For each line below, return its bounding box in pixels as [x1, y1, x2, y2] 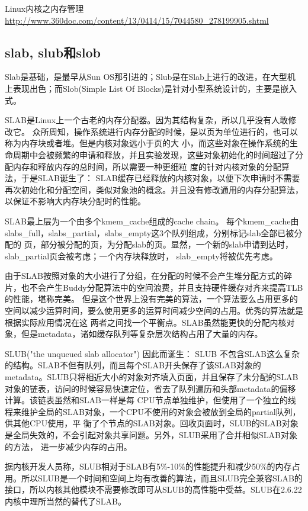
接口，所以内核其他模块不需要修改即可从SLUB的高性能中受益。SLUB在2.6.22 [5, 483, 302, 496]
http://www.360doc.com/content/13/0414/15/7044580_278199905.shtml [5, 14, 269, 26]
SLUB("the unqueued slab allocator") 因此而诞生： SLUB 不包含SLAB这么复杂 [5, 347, 300, 359]
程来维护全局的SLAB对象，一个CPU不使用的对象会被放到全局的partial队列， [5, 405, 301, 417]
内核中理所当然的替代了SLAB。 [5, 494, 126, 507]
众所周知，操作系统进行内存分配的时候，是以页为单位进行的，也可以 [32, 125, 298, 137]
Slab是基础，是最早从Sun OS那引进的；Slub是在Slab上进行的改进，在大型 [5, 70, 287, 83]
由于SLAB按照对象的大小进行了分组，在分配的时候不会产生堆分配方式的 [5, 269, 284, 282]
